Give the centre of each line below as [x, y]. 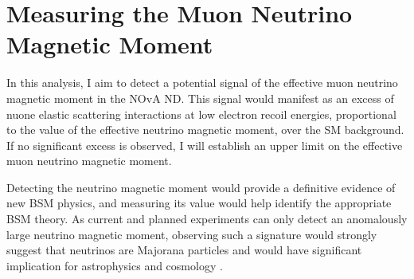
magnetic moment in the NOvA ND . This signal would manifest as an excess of [200, 98]
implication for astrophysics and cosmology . [115, 265]
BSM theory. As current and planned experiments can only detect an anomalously [207, 219]
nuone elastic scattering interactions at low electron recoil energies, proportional [201, 114]
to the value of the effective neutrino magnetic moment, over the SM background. [205, 130]
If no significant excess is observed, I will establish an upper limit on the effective [205, 145]
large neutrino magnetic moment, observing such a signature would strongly [192, 234]
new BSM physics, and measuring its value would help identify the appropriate [199, 203]
